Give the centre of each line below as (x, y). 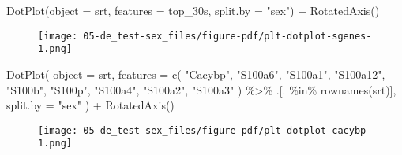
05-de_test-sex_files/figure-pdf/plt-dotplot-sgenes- (227, 36)
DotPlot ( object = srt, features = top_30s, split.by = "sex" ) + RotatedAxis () (193, 10)
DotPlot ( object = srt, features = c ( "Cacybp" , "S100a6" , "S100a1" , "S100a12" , (196, 74)
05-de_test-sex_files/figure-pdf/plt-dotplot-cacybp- (227, 130)
